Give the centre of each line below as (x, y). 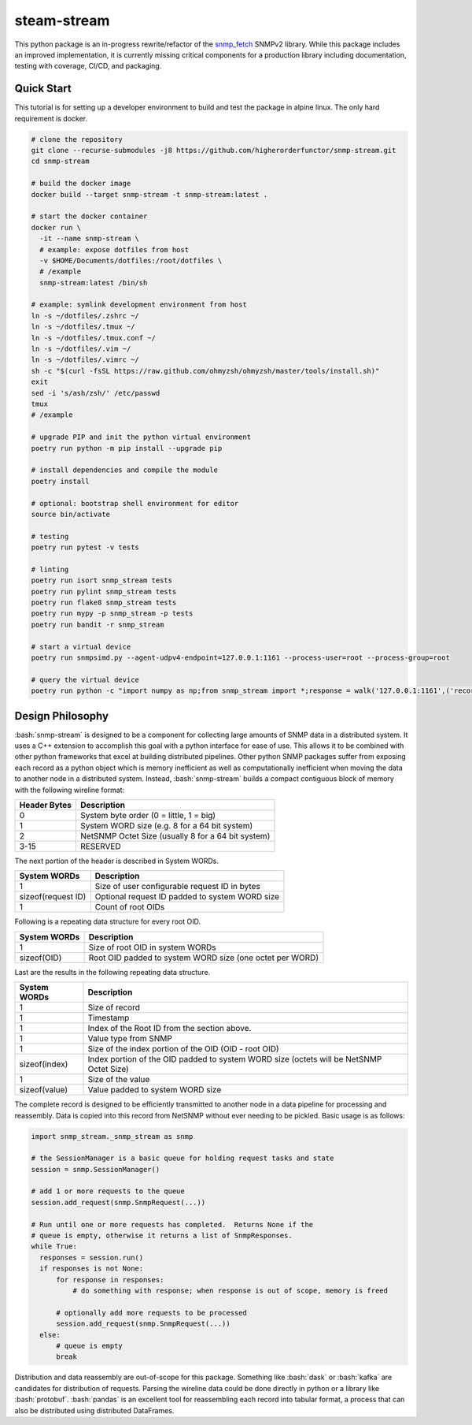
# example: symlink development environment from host (139, 305)
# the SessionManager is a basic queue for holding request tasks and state (183, 1158)
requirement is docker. (51, 118)
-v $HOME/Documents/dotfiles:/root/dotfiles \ (131, 260)
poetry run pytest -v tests (85, 547)
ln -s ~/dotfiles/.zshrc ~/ (85, 316)
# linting (50, 569)
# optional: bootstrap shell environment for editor (135, 503)
